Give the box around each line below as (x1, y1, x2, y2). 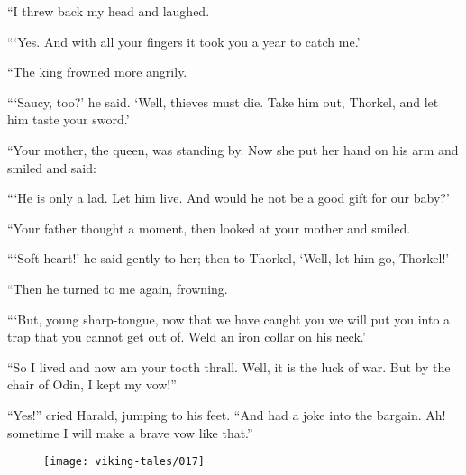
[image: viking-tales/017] (43, 455, 205, 469)
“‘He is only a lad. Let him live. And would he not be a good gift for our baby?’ (7, 188, 450, 207)
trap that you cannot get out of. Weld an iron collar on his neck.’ (7, 327, 366, 346)
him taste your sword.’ (7, 110, 130, 129)
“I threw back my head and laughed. (7, 2, 210, 20)
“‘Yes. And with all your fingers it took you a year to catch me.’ (7, 32, 361, 50)
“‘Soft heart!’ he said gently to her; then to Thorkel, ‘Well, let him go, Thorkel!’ (7, 249, 450, 268)
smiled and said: (7, 158, 96, 177)
